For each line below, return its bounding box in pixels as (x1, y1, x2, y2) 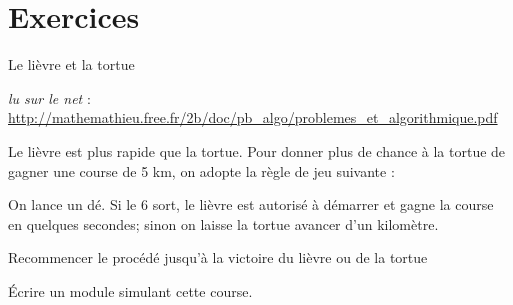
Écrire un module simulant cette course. (8, 280, 253, 301)
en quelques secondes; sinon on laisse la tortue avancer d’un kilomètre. (8, 213, 439, 234)
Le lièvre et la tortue (8, 54, 135, 75)
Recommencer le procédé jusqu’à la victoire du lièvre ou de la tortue (8, 247, 428, 268)
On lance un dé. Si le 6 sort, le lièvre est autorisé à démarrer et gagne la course (8, 194, 494, 215)
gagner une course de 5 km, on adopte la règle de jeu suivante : (8, 160, 395, 181)
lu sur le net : (8, 87, 91, 108)
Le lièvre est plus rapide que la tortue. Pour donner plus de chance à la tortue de (8, 140, 506, 161)
